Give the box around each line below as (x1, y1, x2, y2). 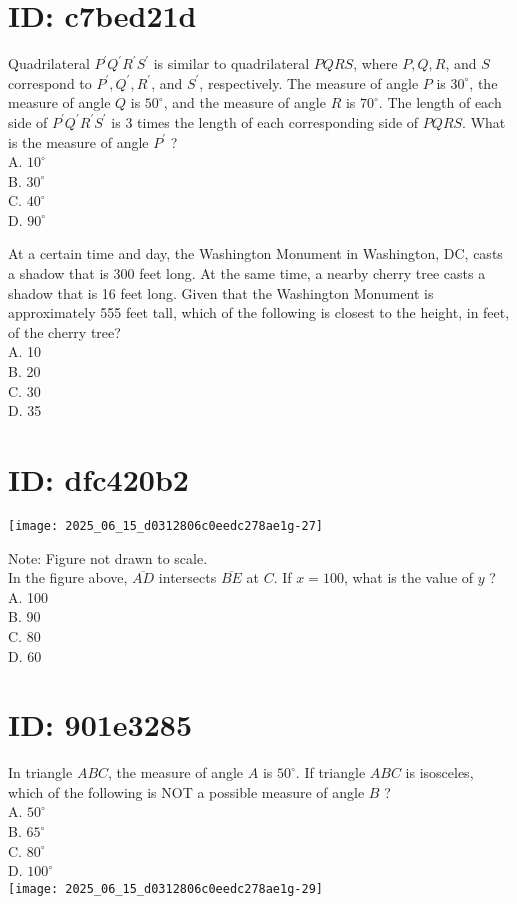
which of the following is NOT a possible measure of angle (8, 781, 365, 802)
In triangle (8, 762, 73, 783)
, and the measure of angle (163, 92, 326, 113)
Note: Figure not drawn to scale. (8, 547, 208, 568)
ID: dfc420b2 (8, 459, 189, 499)
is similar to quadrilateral (153, 53, 310, 74)
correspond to (8, 72, 92, 93)
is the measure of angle (8, 131, 149, 152)
